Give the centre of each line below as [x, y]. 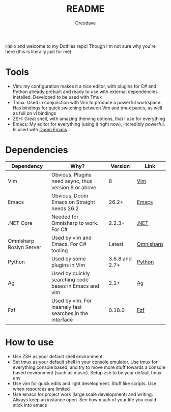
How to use [30, 342]
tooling [60, 250]
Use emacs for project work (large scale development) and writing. [83, 394]
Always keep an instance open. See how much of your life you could [84, 399]
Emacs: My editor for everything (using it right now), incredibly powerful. [89, 124]
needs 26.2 [65, 208]
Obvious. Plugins [71, 174]
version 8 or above [74, 187]
